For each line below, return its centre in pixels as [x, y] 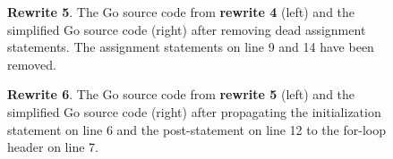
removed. [32, 64]
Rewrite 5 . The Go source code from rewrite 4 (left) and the [181, 12]
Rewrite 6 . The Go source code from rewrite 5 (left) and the [181, 94]
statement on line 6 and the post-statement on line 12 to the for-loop [196, 129]
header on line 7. [53, 147]
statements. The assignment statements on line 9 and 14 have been [191, 47]
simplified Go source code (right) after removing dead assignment [187, 29]
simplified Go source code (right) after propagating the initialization [194, 111]
